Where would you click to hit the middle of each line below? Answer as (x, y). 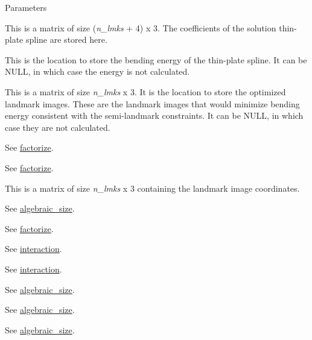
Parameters (26, 7)
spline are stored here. (66, 39)
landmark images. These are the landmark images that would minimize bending (152, 103)
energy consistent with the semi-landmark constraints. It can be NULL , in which (154, 115)
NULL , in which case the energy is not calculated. (97, 71)
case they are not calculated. (58, 127)
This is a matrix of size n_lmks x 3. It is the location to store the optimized (145, 91)
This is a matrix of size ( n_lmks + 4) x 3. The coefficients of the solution (141, 27)
